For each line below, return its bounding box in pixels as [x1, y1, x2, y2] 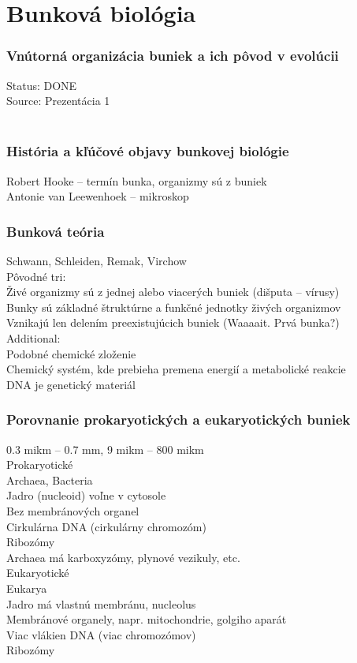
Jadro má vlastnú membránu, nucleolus [6, 595, 196, 612]
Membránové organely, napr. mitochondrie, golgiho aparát [6, 611, 287, 627]
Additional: [6, 329, 61, 346]
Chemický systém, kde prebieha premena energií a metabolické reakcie [6, 361, 346, 377]
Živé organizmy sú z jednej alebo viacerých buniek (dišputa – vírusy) [6, 283, 340, 300]
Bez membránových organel [6, 502, 139, 519]
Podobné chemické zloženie [6, 345, 136, 361]
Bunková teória [6, 221, 105, 241]
